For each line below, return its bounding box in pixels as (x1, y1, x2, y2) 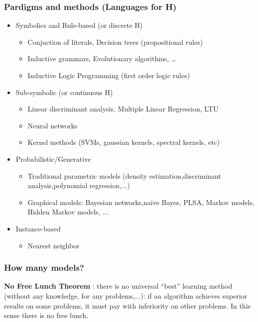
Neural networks (27, 120, 78, 130)
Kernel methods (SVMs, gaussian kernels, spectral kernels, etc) (27, 137, 220, 147)
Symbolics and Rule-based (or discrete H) (15, 20, 143, 30)
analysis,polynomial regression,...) (27, 180, 130, 191)
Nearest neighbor (27, 240, 80, 250)
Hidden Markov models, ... (27, 207, 109, 217)
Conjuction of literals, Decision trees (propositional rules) (27, 36, 203, 47)
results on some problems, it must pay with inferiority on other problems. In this (4, 300, 251, 311)
